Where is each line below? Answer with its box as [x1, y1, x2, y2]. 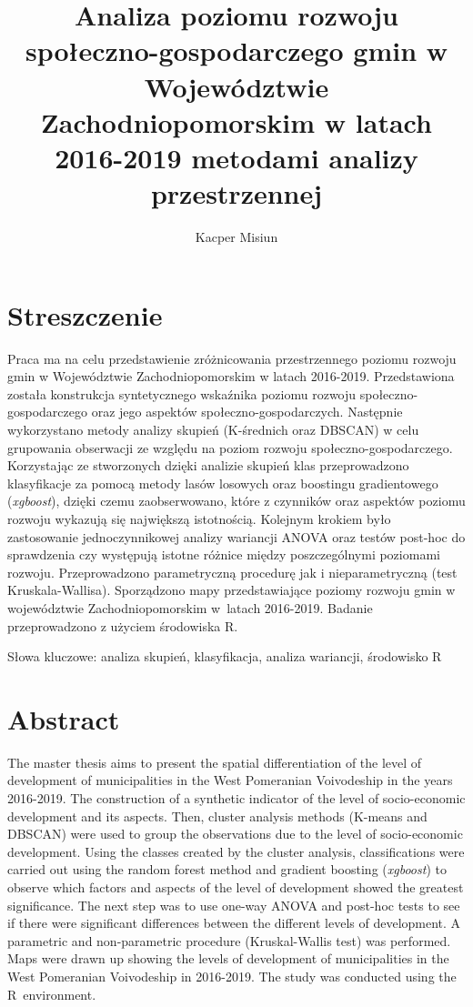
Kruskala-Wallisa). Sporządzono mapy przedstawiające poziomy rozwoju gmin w [7, 580, 456, 599]
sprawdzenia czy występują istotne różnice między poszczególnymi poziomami [7, 545, 440, 564]
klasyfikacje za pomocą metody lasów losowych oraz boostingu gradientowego [7, 473, 438, 492]
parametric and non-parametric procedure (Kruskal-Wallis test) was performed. [7, 931, 451, 950]
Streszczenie [7, 296, 163, 333]
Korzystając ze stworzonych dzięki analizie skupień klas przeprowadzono [7, 456, 409, 475]
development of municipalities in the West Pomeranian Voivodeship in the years [7, 770, 453, 790]
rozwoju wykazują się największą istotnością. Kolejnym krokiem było [7, 509, 391, 528]
